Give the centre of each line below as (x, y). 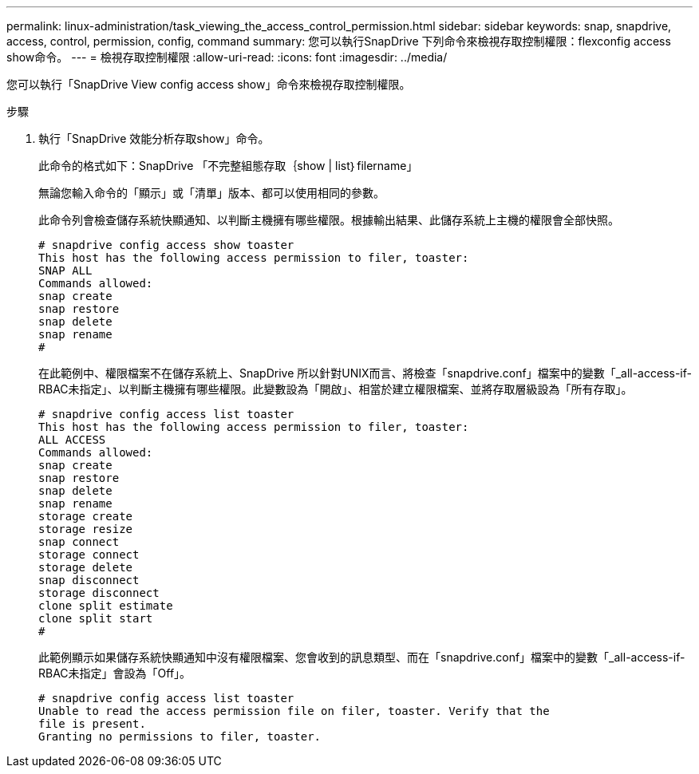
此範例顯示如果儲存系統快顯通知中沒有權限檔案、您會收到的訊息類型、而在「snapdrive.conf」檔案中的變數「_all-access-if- (362, 657)
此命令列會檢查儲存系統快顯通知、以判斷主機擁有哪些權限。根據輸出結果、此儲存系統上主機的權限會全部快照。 (329, 220)
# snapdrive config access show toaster (166, 245)
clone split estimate (106, 606)
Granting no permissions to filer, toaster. (180, 736)
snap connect (79, 542)
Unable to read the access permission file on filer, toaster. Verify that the (294, 711)
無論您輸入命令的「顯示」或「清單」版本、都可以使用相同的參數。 (211, 193)
